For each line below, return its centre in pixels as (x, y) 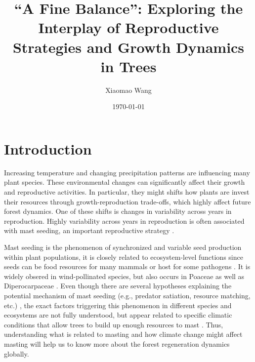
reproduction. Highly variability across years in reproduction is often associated (124, 221)
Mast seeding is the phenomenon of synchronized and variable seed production (123, 247)
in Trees (128, 66)
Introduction (48, 148)
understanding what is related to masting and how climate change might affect (123, 334)
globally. (17, 353)
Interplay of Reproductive (128, 27)
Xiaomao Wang (128, 90)
